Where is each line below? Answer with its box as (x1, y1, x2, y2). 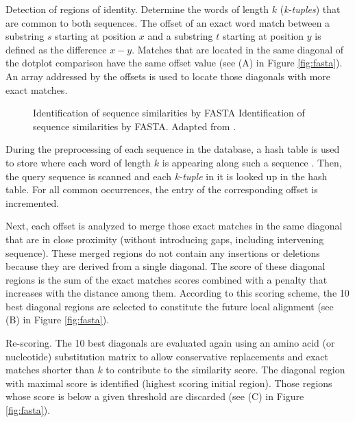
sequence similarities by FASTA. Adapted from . (33, 119, 236, 133)
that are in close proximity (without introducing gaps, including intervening (5, 232, 324, 246)
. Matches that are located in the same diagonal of (132, 42, 344, 56)
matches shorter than (5, 362, 95, 377)
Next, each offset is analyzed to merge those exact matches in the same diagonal (5, 219, 343, 233)
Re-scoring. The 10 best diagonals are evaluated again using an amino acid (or (5, 336, 335, 350)
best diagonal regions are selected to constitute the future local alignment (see (5, 299, 334, 313)
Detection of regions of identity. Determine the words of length (5, 2, 269, 16)
